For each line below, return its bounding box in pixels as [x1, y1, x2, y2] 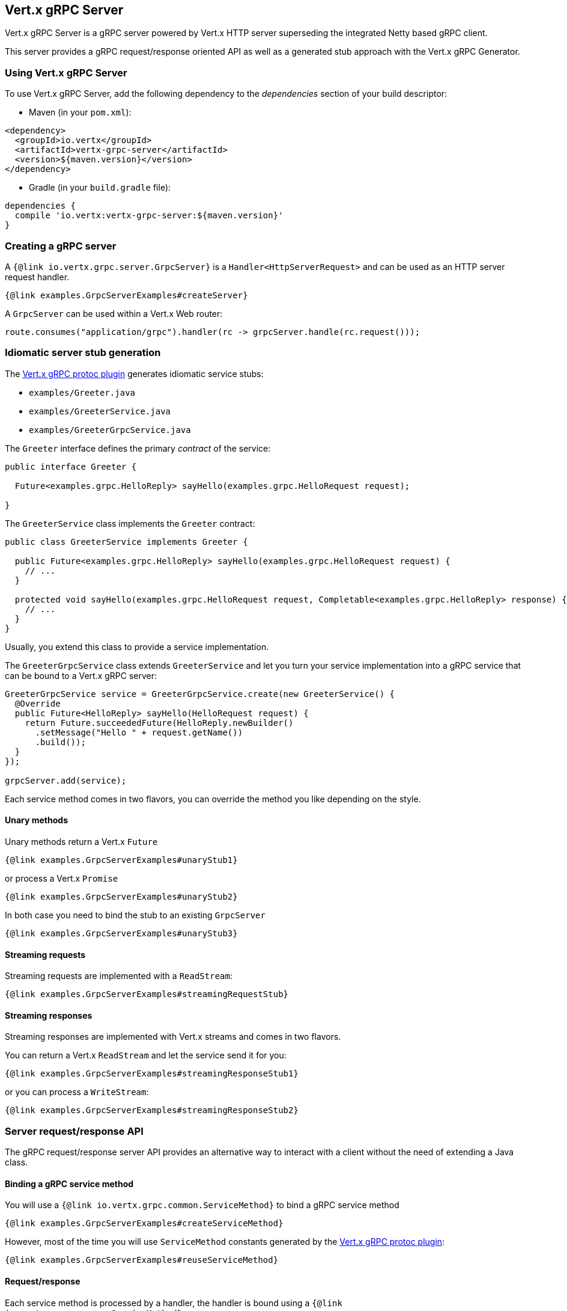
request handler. [5, 271, 70, 282]
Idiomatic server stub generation [5, 346, 161, 359]
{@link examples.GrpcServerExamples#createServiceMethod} [5, 1218, 283, 1229]
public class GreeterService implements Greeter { [5, 536, 248, 547]
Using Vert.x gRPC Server [5, 66, 127, 79]
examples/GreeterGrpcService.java [29, 425, 191, 435]
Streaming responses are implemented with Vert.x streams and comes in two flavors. [5, 1031, 341, 1042]
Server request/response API [5, 1125, 144, 1137]
